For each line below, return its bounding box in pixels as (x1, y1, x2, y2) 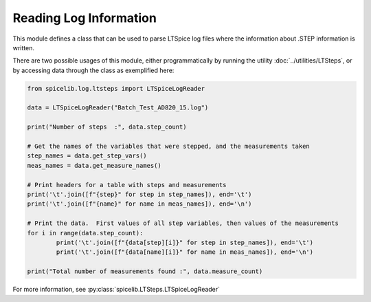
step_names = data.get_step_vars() (27, 152, 147, 160)
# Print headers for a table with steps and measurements (27, 181, 227, 188)
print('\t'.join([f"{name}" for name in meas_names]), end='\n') (27, 200, 252, 208)
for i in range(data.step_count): (27, 229, 144, 237)
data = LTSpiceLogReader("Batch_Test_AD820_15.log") (27, 104, 209, 111)
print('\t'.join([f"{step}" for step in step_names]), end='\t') (27, 191, 252, 198)
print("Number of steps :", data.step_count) (27, 123, 187, 131)
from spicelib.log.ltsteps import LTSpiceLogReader (27, 85, 205, 92)
